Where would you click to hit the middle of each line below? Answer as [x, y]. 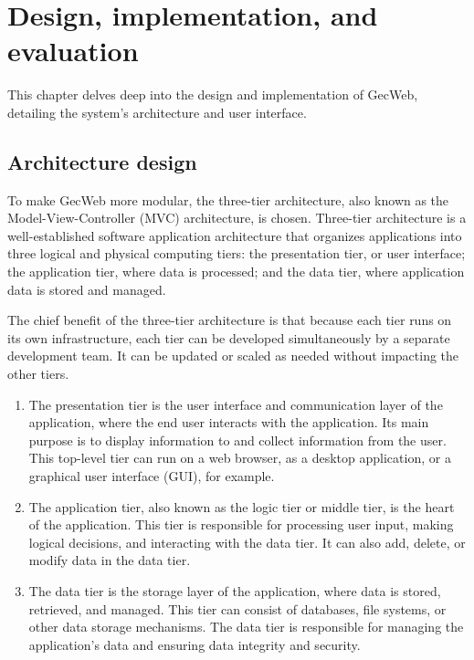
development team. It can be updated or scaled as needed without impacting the [233, 356]
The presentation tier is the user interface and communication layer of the [236, 404]
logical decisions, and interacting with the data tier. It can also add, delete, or [247, 542]
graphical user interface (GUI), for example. [152, 476]
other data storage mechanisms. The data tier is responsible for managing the [246, 627]
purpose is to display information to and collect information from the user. [237, 440]
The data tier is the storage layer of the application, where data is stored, [235, 590]
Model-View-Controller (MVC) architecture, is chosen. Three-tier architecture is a [237, 218]
